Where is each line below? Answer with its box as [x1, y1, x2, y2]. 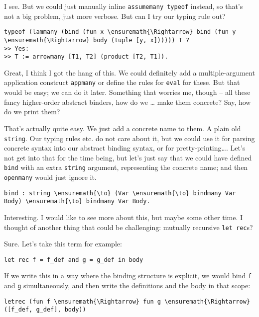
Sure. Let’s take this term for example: [4, 238, 122, 249]
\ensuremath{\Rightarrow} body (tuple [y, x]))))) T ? [4, 36, 190, 44]
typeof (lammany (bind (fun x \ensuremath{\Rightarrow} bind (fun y [4, 28, 236, 36]
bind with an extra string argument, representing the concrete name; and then [4, 162, 248, 172]
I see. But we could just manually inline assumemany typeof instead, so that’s [4, 1, 243, 11]
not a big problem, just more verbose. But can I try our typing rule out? [4, 10, 226, 21]
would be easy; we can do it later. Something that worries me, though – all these [4, 87, 251, 97]
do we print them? [4, 106, 60, 117]
